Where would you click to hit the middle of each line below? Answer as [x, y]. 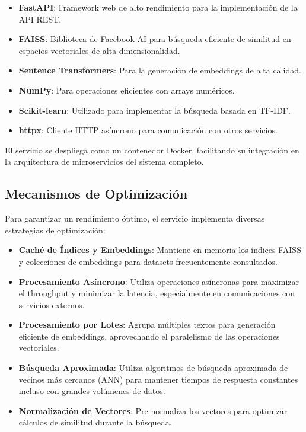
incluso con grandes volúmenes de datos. [92, 391]
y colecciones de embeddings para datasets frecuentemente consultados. [148, 261]
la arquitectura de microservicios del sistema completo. [104, 161]
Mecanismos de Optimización [96, 193]
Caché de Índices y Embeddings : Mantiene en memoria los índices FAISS [160, 250]
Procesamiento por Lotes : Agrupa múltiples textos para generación [147, 324]
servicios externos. [52, 304]
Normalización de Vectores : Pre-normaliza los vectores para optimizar [153, 410]
